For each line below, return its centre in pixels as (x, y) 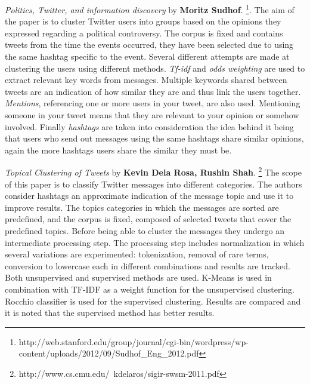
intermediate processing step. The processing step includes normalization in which (155, 242)
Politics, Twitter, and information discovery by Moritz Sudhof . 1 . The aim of (150, 9)
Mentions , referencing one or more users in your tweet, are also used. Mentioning (153, 103)
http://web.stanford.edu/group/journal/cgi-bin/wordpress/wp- (134, 341)
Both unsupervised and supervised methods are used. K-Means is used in (138, 277)
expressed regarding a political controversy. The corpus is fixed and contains (144, 33)
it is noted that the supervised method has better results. (110, 313)
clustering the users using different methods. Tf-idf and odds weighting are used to (155, 68)
